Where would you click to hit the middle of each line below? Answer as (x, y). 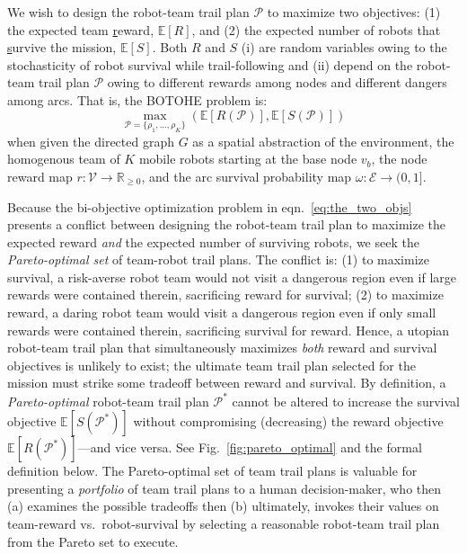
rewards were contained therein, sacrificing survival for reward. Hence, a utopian (229, 330)
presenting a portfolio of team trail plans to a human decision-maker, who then (225, 488)
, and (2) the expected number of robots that (316, 29)
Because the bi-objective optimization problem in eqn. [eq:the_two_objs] (210, 206)
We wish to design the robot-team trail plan (128, 12)
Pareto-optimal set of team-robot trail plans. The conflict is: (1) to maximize (218, 259)
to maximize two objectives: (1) (354, 12)
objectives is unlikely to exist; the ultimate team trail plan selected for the (211, 365)
